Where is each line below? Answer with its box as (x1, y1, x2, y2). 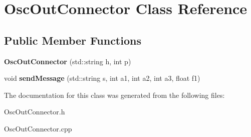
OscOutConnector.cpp (4, 123, 72, 133)
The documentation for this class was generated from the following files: (4, 89, 225, 100)
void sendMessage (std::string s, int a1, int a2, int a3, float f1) (4, 73, 200, 83)
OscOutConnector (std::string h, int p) (4, 56, 131, 66)
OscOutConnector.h (4, 106, 65, 117)
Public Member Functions (4, 32, 141, 48)
